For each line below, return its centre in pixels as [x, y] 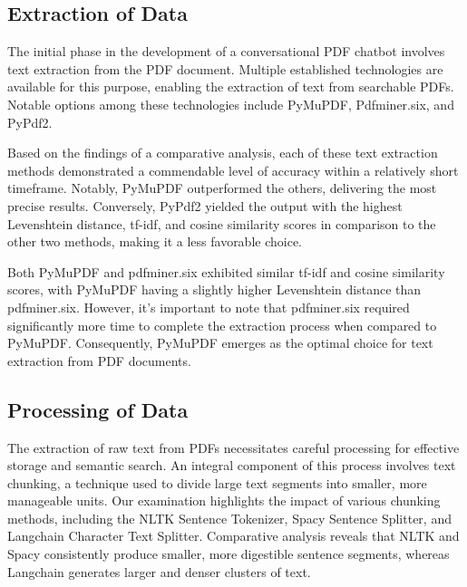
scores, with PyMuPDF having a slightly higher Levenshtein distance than [214, 289]
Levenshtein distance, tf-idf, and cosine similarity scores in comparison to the [222, 223]
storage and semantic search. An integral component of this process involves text [232, 465]
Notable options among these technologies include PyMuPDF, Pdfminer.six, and [231, 104]
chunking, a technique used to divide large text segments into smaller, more [217, 482]
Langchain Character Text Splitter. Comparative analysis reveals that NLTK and [233, 536]
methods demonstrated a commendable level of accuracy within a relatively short [233, 170]
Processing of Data [98, 409]
